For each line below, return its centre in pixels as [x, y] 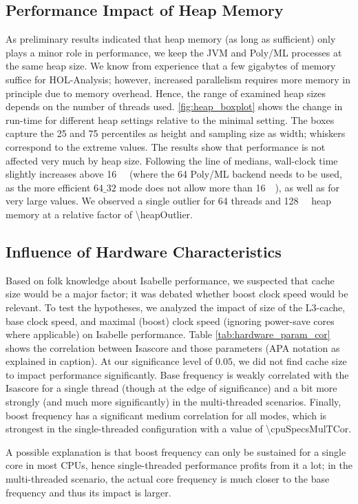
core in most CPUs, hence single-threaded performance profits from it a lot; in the [179, 465]
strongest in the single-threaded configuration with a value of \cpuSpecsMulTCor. [179, 429]
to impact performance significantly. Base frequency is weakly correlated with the [177, 374]
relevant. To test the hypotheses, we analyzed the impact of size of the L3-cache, [176, 307]
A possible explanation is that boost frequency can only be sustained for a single [176, 451]
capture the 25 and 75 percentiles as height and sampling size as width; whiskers [176, 133]
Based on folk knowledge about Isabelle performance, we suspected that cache [170, 280]
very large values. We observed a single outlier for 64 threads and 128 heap [169, 201]
